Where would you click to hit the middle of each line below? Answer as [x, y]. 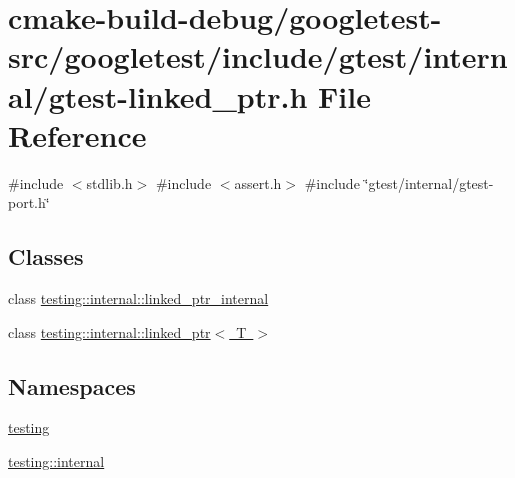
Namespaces [72, 385]
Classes [46, 256]
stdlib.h [109, 182]
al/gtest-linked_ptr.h [158, 95]
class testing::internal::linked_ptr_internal [138, 298]
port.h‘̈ [29, 202]
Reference [77, 134]
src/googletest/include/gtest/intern [258, 56]
